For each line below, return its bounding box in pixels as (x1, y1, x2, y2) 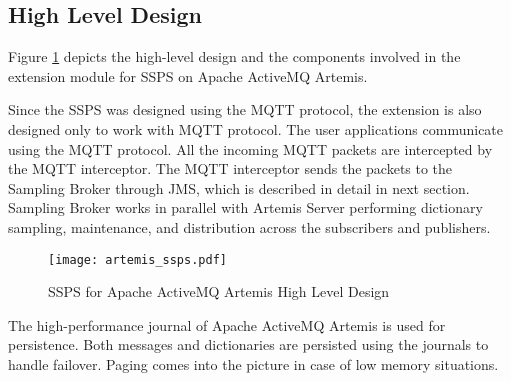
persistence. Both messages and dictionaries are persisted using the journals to (8, 334, 489, 355)
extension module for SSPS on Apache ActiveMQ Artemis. (8, 65, 368, 86)
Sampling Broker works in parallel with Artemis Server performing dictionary (8, 197, 483, 218)
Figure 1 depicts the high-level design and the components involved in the (8, 46, 461, 67)
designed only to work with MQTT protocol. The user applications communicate (8, 118, 504, 139)
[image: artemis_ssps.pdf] (48, 252, 227, 267)
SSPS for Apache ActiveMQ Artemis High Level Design (48, 281, 390, 302)
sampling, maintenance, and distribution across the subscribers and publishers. (8, 216, 491, 237)
